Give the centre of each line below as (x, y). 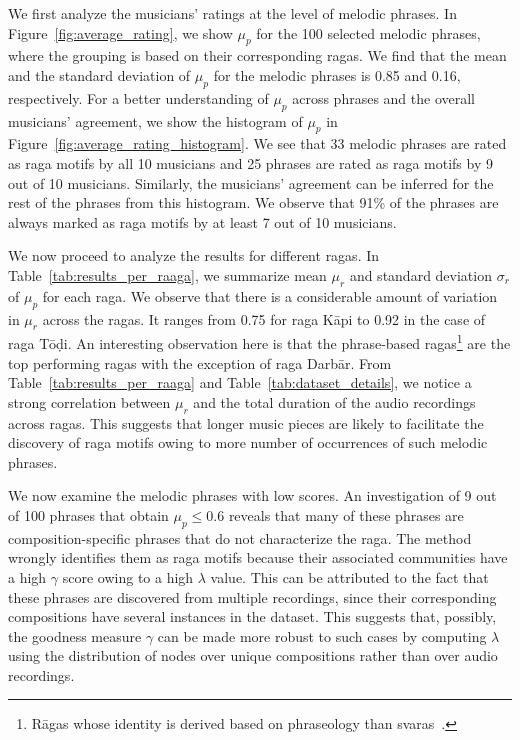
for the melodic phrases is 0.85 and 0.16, (337, 74)
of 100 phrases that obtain (88, 514)
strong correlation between (89, 401)
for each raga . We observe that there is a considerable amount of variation (270, 295)
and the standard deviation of (99, 74)
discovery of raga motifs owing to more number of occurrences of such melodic (248, 442)
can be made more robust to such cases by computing (322, 635)
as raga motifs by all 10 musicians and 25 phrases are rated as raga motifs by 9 (250, 162)
